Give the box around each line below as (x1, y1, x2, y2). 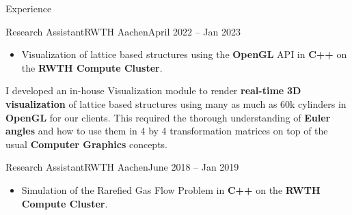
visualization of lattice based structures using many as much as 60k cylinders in (5, 96, 347, 111)
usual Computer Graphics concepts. (5, 137, 167, 151)
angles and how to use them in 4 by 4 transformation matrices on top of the (5, 124, 328, 138)
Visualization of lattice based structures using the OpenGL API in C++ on (21, 47, 347, 61)
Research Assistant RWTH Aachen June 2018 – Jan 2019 (5, 160, 239, 174)
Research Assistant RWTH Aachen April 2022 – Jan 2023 (5, 24, 241, 38)
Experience (5, 1, 52, 15)
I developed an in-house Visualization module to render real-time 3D (5, 83, 301, 98)
